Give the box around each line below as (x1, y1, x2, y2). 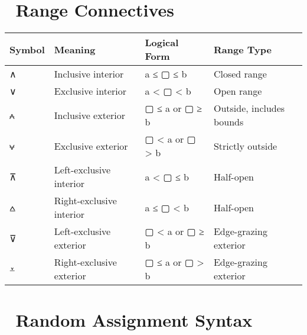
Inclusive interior (54, 67, 124, 81)
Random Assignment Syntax (15, 308, 253, 332)
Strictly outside (213, 138, 277, 153)
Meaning (54, 42, 96, 56)
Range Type (213, 42, 272, 56)
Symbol (9, 42, 45, 56)
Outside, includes (213, 101, 285, 115)
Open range (213, 84, 262, 98)
